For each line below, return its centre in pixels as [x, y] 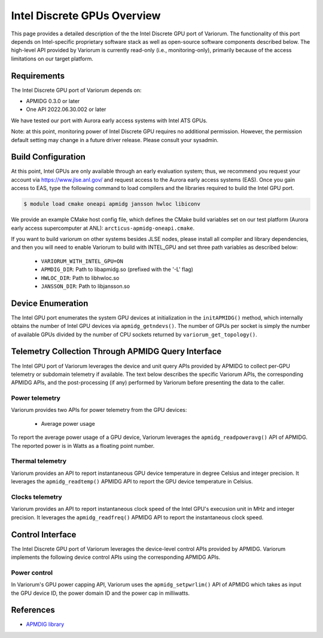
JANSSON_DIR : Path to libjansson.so [86, 286]
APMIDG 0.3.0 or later [53, 101]
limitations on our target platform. [52, 58]
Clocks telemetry [36, 496]
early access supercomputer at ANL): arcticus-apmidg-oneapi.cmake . [103, 228]
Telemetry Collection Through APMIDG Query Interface [116, 352]
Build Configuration [48, 157]
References [33, 610]
